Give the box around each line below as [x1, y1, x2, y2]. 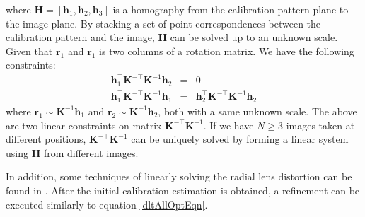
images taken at [286, 117, 355, 132]
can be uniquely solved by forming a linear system [131, 131, 349, 146]
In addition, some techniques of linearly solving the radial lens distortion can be [6, 169, 352, 184]
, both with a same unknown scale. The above [158, 103, 357, 118]
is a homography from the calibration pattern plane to [112, 2, 349, 16]
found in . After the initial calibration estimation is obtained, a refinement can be [6, 182, 360, 197]
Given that [6, 43, 53, 58]
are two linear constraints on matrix [6, 117, 162, 132]
